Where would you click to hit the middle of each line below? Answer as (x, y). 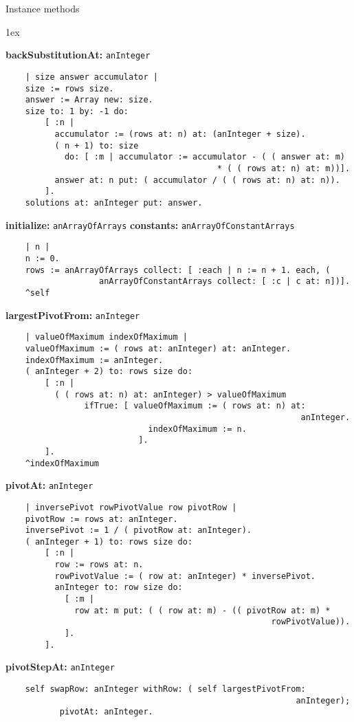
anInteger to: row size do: (119, 588)
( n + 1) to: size (97, 145)
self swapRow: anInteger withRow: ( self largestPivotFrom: (165, 689)
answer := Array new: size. (89, 100)
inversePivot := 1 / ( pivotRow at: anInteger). (138, 530)
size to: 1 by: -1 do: (77, 111)
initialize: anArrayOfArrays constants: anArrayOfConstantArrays (150, 225)
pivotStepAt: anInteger (60, 667)
